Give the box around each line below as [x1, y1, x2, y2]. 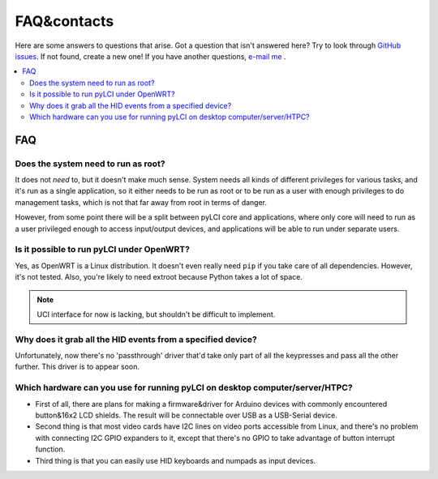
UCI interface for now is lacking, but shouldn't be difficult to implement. [36, 309, 276, 319]
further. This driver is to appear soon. [15, 361, 140, 372]
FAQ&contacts [15, 12, 114, 30]
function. [35, 444, 66, 454]
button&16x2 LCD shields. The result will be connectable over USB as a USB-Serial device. [35, 410, 338, 420]
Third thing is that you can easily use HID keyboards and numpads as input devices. [35, 455, 316, 465]
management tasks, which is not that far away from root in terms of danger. [15, 197, 268, 207]
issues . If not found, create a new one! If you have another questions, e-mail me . [15, 51, 286, 61]
